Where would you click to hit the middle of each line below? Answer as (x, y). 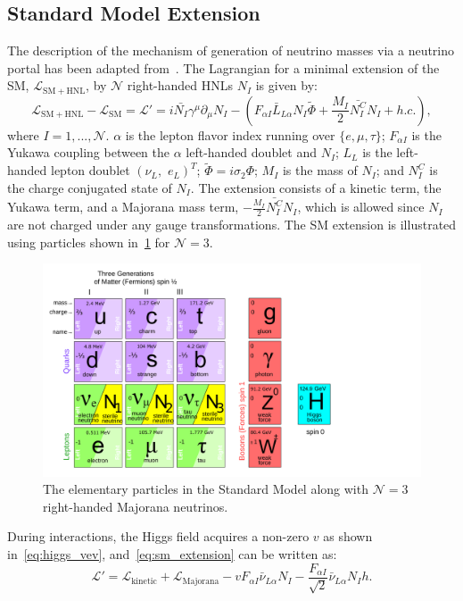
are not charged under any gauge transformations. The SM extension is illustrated (232, 224)
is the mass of (320, 170)
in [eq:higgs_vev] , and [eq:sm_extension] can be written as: (172, 554)
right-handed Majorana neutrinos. (136, 506)
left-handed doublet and (251, 152)
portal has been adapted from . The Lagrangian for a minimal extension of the (223, 67)
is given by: (286, 85)
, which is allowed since (361, 207)
